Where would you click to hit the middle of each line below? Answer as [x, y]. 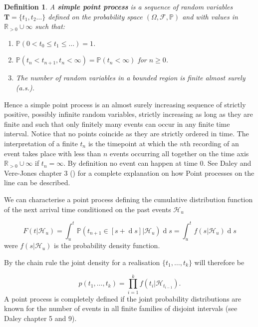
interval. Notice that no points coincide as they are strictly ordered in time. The [127, 134]
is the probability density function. [107, 245]
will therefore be [219, 262]
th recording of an [211, 143]
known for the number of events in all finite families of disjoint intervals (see [121, 308]
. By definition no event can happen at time [130, 163]
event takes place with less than [53, 153]
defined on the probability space [95, 16]
